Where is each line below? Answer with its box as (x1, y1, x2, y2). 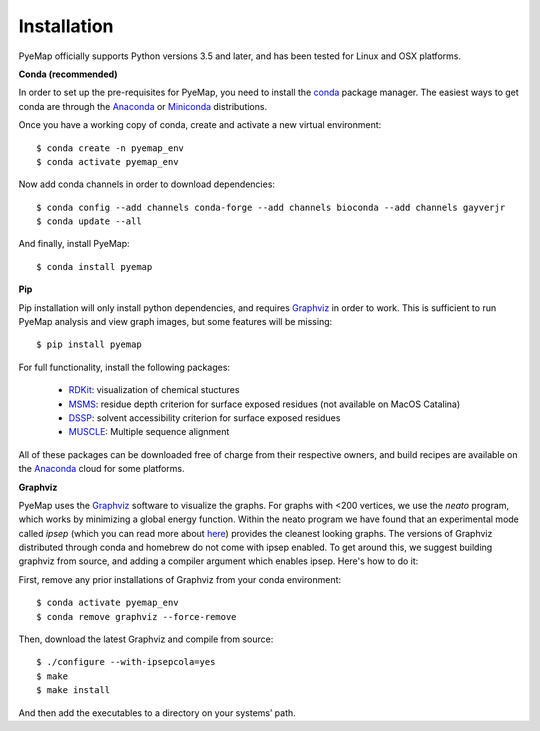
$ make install (36, 685, 111, 696)
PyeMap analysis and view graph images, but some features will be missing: (18, 316, 333, 328)
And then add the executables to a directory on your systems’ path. (18, 706, 297, 719)
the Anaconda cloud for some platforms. (18, 463, 185, 475)
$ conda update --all (36, 216, 142, 227)
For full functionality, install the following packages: (18, 361, 230, 373)
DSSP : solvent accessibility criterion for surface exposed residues (68, 411, 341, 424)
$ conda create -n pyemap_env (36, 142, 185, 154)
